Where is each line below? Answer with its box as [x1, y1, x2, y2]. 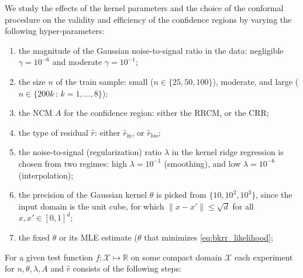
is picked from [156, 188, 206, 201]
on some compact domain [130, 250, 222, 263]
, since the [256, 188, 292, 201]
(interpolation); [18, 169, 74, 181]
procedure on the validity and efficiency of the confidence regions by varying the [5, 13, 292, 25]
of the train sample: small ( [56, 75, 154, 87]
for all [232, 200, 254, 212]
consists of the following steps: [73, 262, 181, 274]
